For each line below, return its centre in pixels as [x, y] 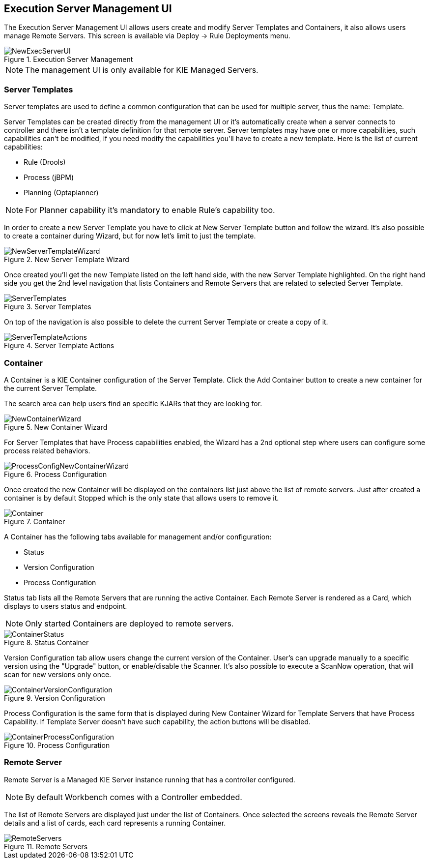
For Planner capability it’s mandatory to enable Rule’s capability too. [150, 210]
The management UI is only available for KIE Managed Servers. [142, 70]
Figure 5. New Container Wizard [56, 427]
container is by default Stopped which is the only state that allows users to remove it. [142, 498]
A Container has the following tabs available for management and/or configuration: [138, 536]
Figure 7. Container [35, 521]
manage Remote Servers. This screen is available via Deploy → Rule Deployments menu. [147, 36]
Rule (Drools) [45, 162]
